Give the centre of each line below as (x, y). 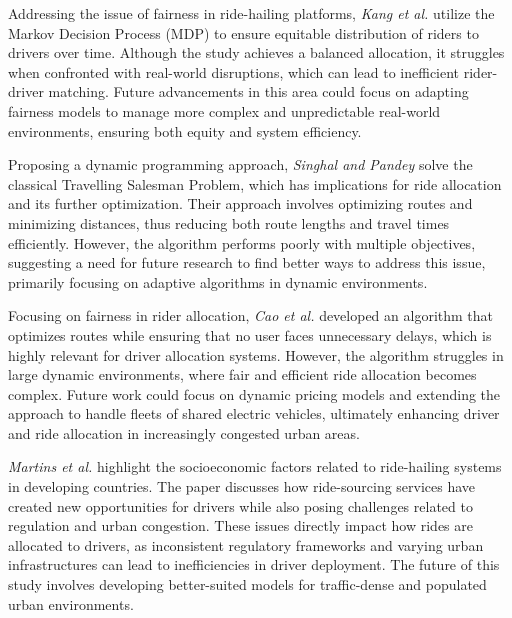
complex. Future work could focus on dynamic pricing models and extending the (254, 393)
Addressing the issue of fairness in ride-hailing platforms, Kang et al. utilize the (251, 13)
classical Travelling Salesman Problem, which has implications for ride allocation (255, 183)
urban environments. (71, 603)
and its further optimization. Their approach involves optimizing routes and (240, 203)
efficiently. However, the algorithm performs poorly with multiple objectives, (242, 242)
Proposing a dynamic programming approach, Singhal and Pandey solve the (240, 164)
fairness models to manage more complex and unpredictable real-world (224, 110)
